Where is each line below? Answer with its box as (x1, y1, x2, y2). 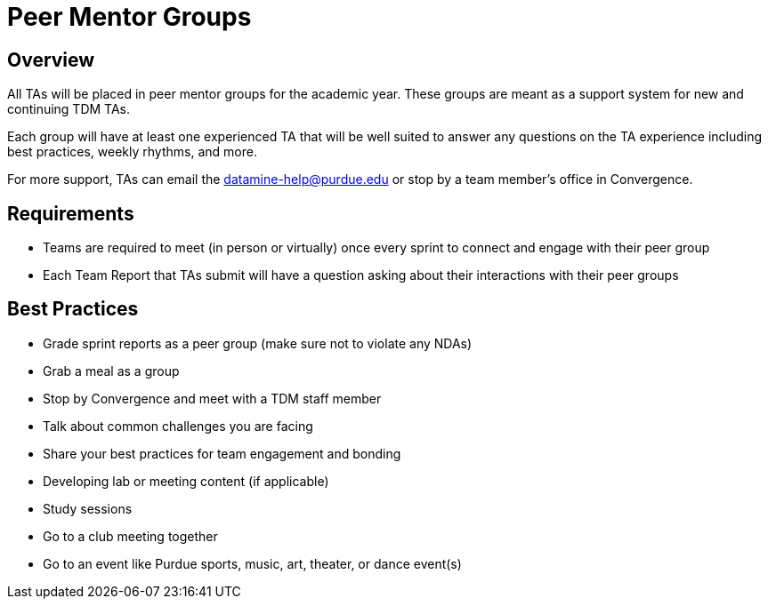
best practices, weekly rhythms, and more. (7, 144, 257, 160)
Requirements (7, 202, 134, 225)
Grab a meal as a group (43, 363, 180, 379)
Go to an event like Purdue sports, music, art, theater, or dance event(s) (43, 555, 462, 571)
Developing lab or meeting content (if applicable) (43, 473, 329, 489)
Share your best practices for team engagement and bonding (43, 445, 401, 461)
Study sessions (43, 500, 133, 516)
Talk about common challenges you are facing (43, 418, 313, 434)
